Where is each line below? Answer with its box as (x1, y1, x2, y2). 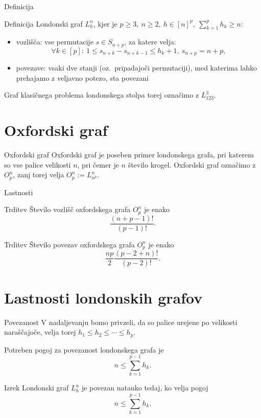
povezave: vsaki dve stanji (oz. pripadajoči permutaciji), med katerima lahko (16, 62, 257, 73)
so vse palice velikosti (4, 159, 71, 170)
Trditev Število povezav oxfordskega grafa (4, 239, 135, 249)
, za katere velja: (124, 36, 176, 47)
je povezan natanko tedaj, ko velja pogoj (81, 382, 208, 393)
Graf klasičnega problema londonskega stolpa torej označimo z (4, 89, 199, 100)
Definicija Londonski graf (4, 18, 83, 29)
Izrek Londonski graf (4, 382, 69, 393)
